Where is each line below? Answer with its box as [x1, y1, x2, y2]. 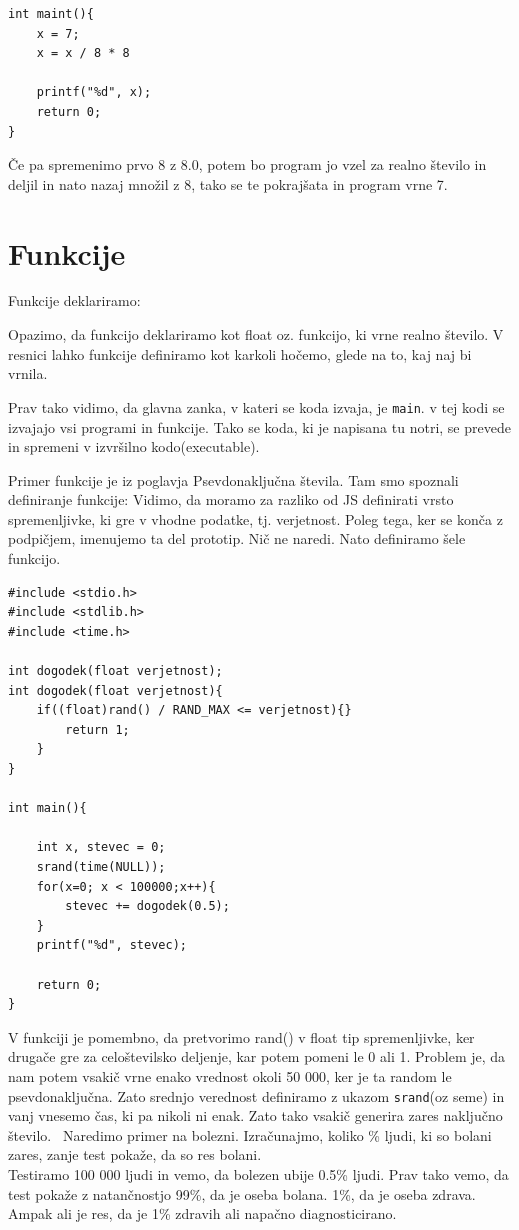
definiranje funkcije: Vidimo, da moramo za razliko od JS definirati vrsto [8, 489, 454, 510]
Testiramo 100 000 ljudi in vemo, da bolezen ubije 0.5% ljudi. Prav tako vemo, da [8, 1163, 509, 1184]
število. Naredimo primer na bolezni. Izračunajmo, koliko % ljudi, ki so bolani [8, 1124, 492, 1145]
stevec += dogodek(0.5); [65, 899, 230, 914]
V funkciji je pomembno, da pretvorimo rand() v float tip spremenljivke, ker [8, 1026, 475, 1047]
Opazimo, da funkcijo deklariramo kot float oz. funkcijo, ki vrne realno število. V [8, 324, 504, 345]
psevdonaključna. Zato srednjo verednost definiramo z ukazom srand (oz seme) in [8, 1085, 505, 1106]
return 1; [65, 722, 130, 737]
